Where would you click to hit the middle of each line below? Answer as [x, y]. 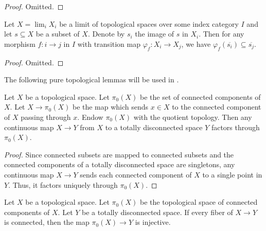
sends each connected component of [136, 174]
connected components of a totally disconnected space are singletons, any [120, 164]
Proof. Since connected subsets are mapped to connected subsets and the [119, 154]
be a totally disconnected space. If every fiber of [157, 212]
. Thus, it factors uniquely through [63, 184]
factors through [235, 127]
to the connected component [217, 107]
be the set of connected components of [200, 96]
